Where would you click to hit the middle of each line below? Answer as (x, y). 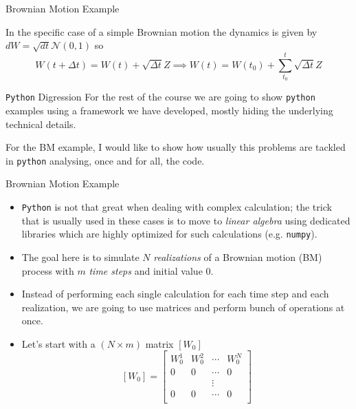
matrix (159, 343)
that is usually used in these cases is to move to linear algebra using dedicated (186, 220)
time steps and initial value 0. (151, 270)
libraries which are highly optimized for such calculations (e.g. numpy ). (169, 234)
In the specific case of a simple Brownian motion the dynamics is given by (162, 31)
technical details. (41, 124)
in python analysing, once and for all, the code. (105, 160)
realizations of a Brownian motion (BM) (238, 256)
